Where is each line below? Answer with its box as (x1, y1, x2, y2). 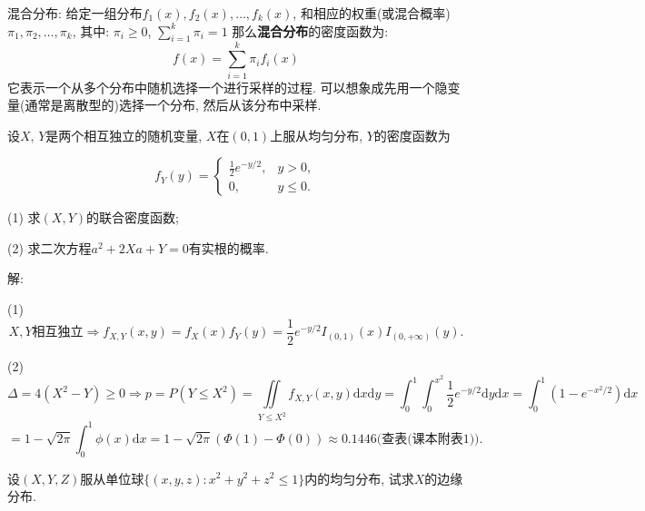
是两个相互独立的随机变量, (45, 125, 203, 144)
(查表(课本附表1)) (376, 432, 480, 446)
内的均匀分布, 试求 (304, 468, 414, 487)
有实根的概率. (188, 238, 269, 257)
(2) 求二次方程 (7, 238, 92, 257)
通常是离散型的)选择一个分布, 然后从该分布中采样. (25, 95, 322, 114)
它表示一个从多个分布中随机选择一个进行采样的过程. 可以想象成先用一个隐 (7, 77, 448, 96)
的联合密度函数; (86, 208, 179, 227)
